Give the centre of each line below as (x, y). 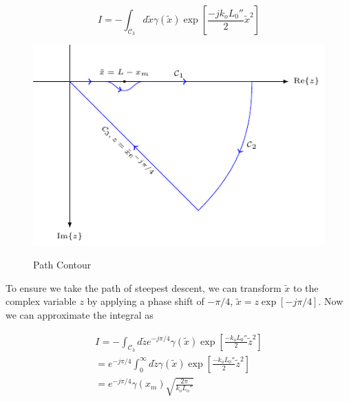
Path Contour (62, 265)
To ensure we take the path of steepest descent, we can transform (144, 287)
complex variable (41, 301)
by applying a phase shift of (146, 301)
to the (306, 287)
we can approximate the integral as (80, 314)
